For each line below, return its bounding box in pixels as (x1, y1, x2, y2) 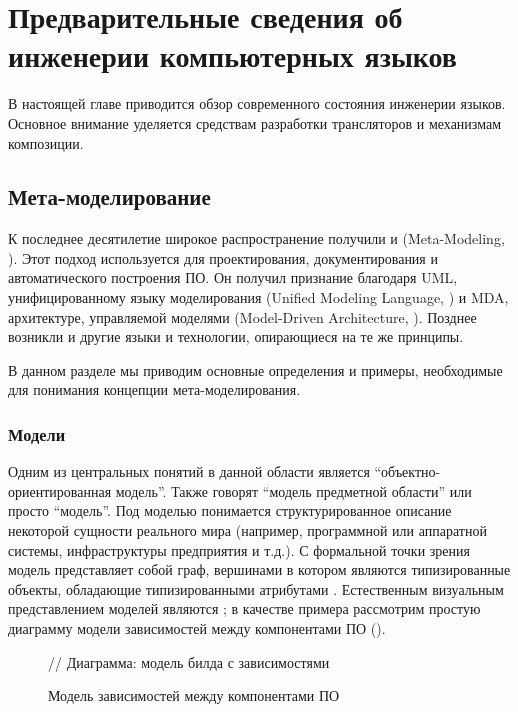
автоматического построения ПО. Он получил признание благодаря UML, (8, 267, 458, 288)
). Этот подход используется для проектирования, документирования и (8, 247, 438, 268)
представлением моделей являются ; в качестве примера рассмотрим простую (8, 598, 481, 619)
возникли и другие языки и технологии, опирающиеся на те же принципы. (8, 326, 464, 347)
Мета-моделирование (8, 181, 211, 212)
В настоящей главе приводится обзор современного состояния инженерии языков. (8, 93, 506, 114)
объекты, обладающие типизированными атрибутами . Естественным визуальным (8, 578, 504, 599)
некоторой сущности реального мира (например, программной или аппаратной (8, 520, 487, 541)
